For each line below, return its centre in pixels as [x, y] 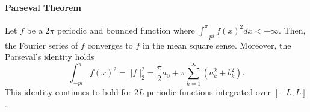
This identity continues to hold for [68, 92]
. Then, [292, 30]
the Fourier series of [42, 45]
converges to [110, 45]
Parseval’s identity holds [50, 57]
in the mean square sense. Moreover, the [217, 45]
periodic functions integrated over [209, 92]
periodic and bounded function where [126, 30]
